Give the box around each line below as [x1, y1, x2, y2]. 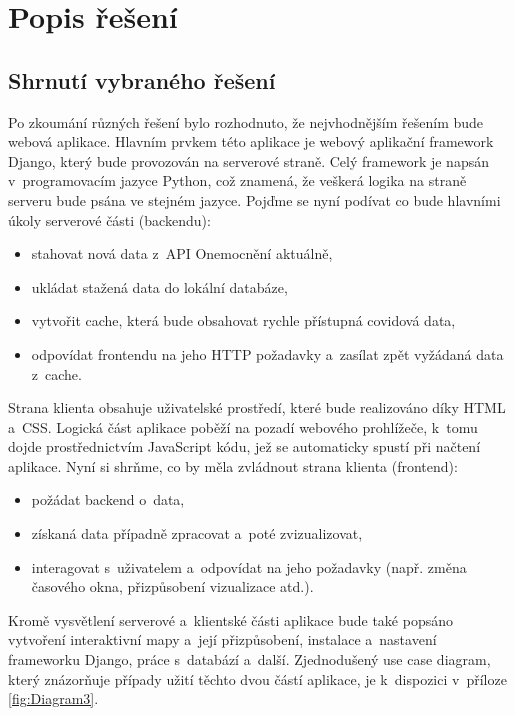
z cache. [31, 363, 82, 384]
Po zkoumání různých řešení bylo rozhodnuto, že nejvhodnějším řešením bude [8, 111, 484, 132]
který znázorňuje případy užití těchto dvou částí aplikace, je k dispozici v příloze [8, 668, 507, 689]
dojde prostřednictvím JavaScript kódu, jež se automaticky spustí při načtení [8, 436, 481, 457]
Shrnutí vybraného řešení [8, 64, 276, 95]
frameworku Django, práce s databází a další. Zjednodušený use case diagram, [8, 649, 491, 670]
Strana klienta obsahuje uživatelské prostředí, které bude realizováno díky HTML [8, 397, 506, 418]
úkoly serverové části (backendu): [8, 209, 211, 230]
